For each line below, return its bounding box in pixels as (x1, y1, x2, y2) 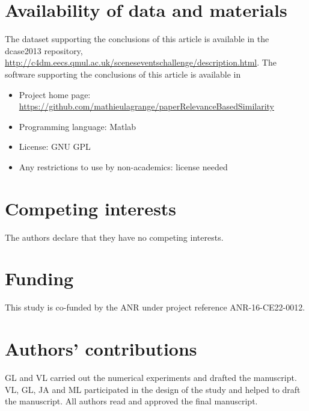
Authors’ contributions (5, 336, 197, 361)
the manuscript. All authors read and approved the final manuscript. (5, 395, 258, 407)
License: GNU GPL (19, 140, 91, 153)
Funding (5, 266, 74, 291)
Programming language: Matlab (19, 120, 136, 132)
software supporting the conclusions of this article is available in (5, 67, 241, 80)
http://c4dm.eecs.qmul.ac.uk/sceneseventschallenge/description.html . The (5, 56, 277, 69)
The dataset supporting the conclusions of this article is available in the (5, 32, 269, 45)
